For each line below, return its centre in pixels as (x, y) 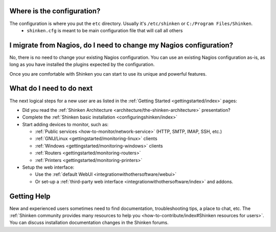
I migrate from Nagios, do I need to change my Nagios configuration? (121, 45)
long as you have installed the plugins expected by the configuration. (82, 64)
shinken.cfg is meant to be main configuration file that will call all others (105, 30)
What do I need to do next (51, 89)
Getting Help (30, 196)
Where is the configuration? (55, 11)
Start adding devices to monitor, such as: (65, 124)
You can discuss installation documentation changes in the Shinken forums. (89, 223)
